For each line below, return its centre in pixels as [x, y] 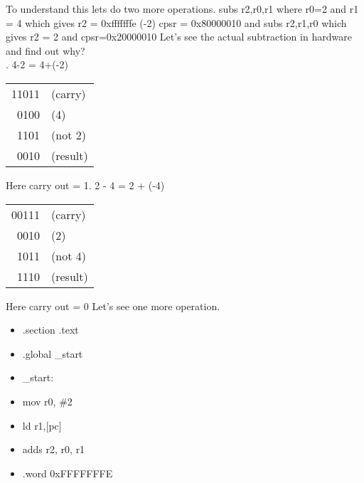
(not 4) [69, 255]
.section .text [50, 330]
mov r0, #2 [47, 401]
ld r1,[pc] [42, 425]
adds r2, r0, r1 [54, 449]
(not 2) [69, 134]
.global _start [53, 353]
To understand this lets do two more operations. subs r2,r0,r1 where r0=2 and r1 [182, 9]
